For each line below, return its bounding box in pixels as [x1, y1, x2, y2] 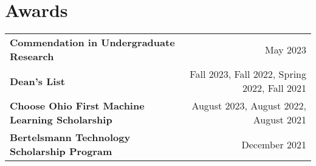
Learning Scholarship [10, 112, 112, 127]
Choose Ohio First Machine [10, 99, 145, 113]
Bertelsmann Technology [10, 130, 131, 145]
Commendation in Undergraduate [10, 35, 175, 50]
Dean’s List [10, 74, 65, 88]
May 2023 [264, 42, 306, 57]
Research [10, 49, 54, 64]
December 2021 [241, 137, 306, 151]
